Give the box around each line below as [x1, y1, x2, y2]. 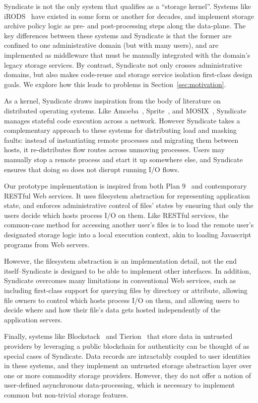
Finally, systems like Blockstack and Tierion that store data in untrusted [4, 331, 233, 341]
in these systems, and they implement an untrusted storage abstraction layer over [4, 360, 252, 371]
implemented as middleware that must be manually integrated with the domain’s [4, 49, 251, 60]
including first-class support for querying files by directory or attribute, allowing [4, 285, 248, 296]
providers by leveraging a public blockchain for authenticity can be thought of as [4, 341, 250, 351]
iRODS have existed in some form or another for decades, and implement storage [4, 10, 254, 21]
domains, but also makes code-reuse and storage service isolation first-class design [4, 69, 253, 80]
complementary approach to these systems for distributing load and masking [4, 125, 237, 135]
